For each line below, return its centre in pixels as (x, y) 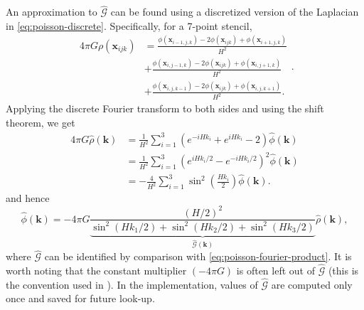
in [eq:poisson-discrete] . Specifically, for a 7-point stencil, (129, 25)
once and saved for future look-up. (80, 298)
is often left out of (275, 270)
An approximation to (52, 12)
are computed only (312, 284)
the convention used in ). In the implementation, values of (132, 284)
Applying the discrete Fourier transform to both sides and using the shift (165, 108)
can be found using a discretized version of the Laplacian (235, 12)
